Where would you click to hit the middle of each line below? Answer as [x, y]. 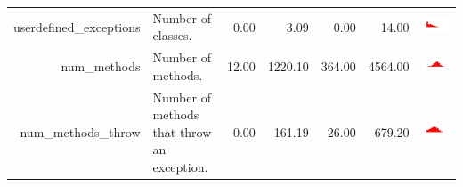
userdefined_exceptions [77, 26]
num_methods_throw [80, 131]
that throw [182, 131]
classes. [172, 35]
